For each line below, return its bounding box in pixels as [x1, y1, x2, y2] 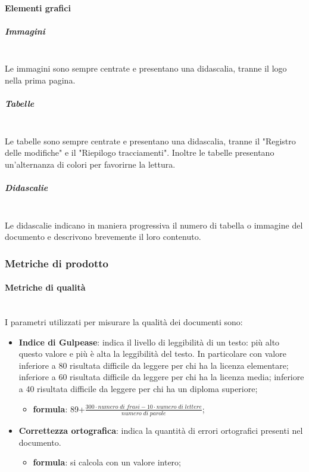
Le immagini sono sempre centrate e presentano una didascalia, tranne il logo [5, 62, 287, 75]
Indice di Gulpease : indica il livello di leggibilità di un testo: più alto [18, 335, 280, 348]
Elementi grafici [5, 1, 71, 14]
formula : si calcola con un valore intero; [33, 456, 181, 468]
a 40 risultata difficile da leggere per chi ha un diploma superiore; [18, 382, 258, 395]
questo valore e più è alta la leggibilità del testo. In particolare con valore [18, 347, 286, 360]
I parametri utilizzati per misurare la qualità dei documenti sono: [5, 316, 243, 328]
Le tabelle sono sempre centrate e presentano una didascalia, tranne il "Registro [5, 134, 296, 147]
